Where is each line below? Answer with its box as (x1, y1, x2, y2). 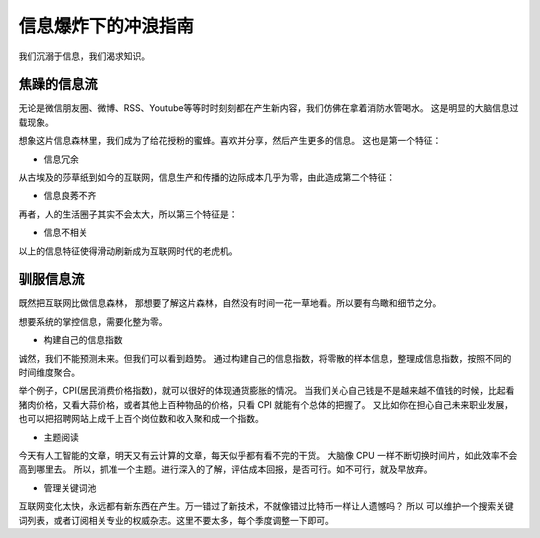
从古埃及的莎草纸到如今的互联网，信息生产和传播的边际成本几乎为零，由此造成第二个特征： (18, 171, 395, 184)
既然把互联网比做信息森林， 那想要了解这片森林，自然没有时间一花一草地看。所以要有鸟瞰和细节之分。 (18, 297, 442, 309)
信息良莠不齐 (43, 190, 97, 202)
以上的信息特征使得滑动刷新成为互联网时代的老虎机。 (18, 245, 238, 257)
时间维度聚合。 (18, 366, 80, 379)
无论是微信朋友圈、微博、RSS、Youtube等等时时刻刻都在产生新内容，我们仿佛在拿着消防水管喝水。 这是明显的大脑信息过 (18, 102, 519, 114)
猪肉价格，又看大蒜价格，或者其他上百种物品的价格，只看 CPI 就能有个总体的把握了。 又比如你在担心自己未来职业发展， (18, 398, 514, 410)
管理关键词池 (43, 481, 97, 494)
